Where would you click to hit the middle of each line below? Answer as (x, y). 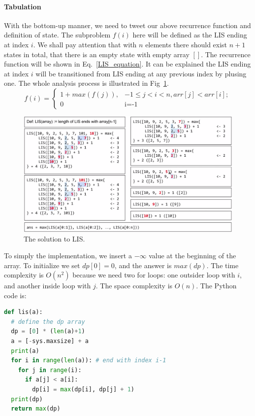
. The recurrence (226, 54)
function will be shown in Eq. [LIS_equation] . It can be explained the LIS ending (127, 64)
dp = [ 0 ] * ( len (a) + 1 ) (48, 331)
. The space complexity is (134, 286)
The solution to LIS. (54, 239)
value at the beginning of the (192, 255)
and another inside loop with (48, 286)
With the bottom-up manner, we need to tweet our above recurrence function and (127, 25)
